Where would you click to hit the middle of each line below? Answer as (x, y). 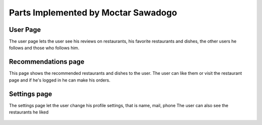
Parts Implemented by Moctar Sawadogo (93, 13)
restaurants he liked (29, 112)
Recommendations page (47, 62)
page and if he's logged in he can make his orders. (60, 80)
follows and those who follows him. (44, 48)
